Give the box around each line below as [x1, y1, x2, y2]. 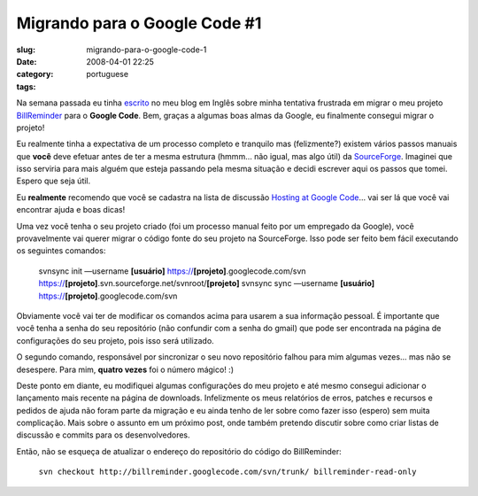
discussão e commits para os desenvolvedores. [16, 430, 190, 440]
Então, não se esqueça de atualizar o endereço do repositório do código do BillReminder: [16, 446, 343, 456]
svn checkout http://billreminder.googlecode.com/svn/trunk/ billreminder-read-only [38, 467, 417, 477]
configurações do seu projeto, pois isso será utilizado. [16, 335, 214, 345]
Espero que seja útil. [16, 175, 91, 186]
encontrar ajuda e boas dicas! [16, 205, 126, 215]
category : [16, 69, 54, 80]
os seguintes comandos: [16, 245, 106, 256]
